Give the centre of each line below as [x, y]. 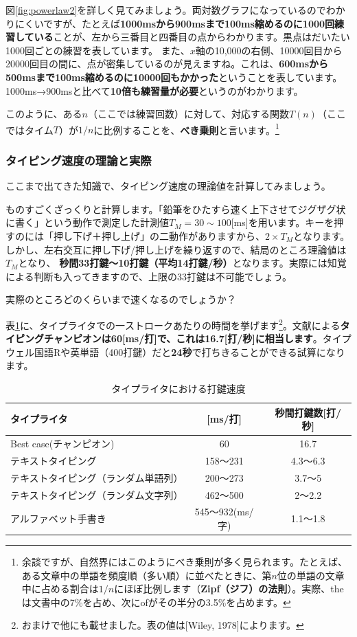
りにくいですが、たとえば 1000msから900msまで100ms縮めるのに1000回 [170, 23]
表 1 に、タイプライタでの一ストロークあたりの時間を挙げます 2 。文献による [173, 324]
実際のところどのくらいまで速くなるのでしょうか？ [121, 299]
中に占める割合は [60, 589]
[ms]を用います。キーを [283, 222]
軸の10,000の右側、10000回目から [269, 50]
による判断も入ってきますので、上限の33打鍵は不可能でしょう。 [149, 276]
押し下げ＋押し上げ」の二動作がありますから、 [159, 236]
